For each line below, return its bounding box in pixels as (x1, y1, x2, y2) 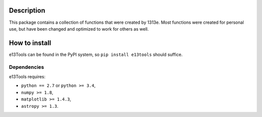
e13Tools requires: (9, 73, 46, 80)
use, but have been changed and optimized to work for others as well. (9, 26, 149, 32)
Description (9, 6, 46, 15)
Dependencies (9, 64, 45, 70)
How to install (9, 39, 51, 47)
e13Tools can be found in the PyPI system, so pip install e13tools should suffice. (9, 51, 183, 57)
